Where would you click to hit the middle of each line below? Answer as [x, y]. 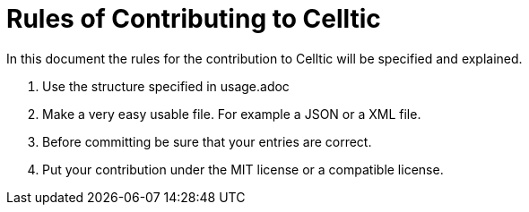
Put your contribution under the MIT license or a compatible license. [243, 169]
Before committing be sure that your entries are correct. [207, 141]
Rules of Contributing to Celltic [194, 19]
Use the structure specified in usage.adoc [166, 86]
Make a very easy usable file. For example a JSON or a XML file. [232, 114]
